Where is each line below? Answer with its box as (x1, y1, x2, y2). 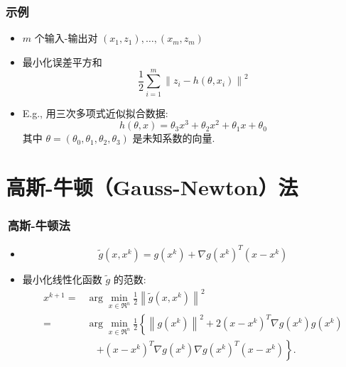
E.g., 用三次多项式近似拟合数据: (22, 105, 168, 120)
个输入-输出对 (34, 31, 98, 45)
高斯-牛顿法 (7, 217, 70, 234)
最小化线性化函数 (22, 271, 102, 286)
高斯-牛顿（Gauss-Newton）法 (6, 172, 298, 201)
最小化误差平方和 (22, 54, 102, 69)
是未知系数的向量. (132, 131, 215, 146)
